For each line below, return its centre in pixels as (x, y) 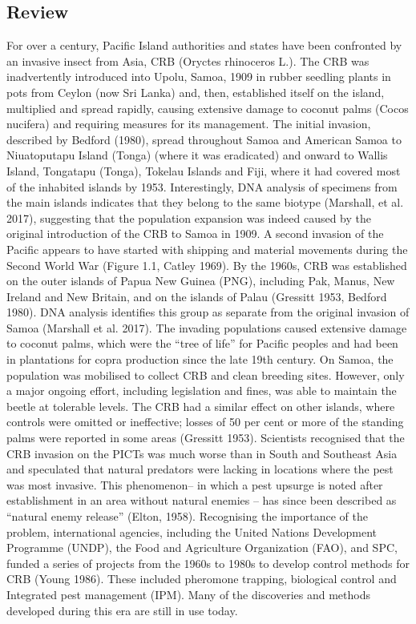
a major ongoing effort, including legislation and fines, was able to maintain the (202, 391)
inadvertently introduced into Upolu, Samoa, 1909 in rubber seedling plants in (199, 76)
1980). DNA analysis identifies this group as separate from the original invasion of (208, 312)
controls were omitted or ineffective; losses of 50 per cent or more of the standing (205, 422)
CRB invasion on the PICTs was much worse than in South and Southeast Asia (202, 453)
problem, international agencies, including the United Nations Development (192, 531)
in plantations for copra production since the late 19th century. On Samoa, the (200, 359)
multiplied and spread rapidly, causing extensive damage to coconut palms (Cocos (208, 108)
